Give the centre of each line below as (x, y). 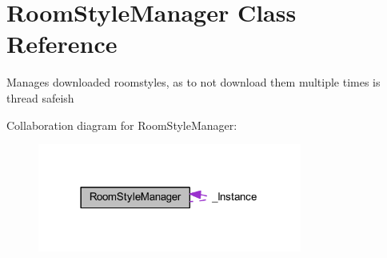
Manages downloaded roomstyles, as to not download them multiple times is (193, 82)
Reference (62, 44)
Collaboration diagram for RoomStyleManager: (122, 125)
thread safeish (40, 97)
